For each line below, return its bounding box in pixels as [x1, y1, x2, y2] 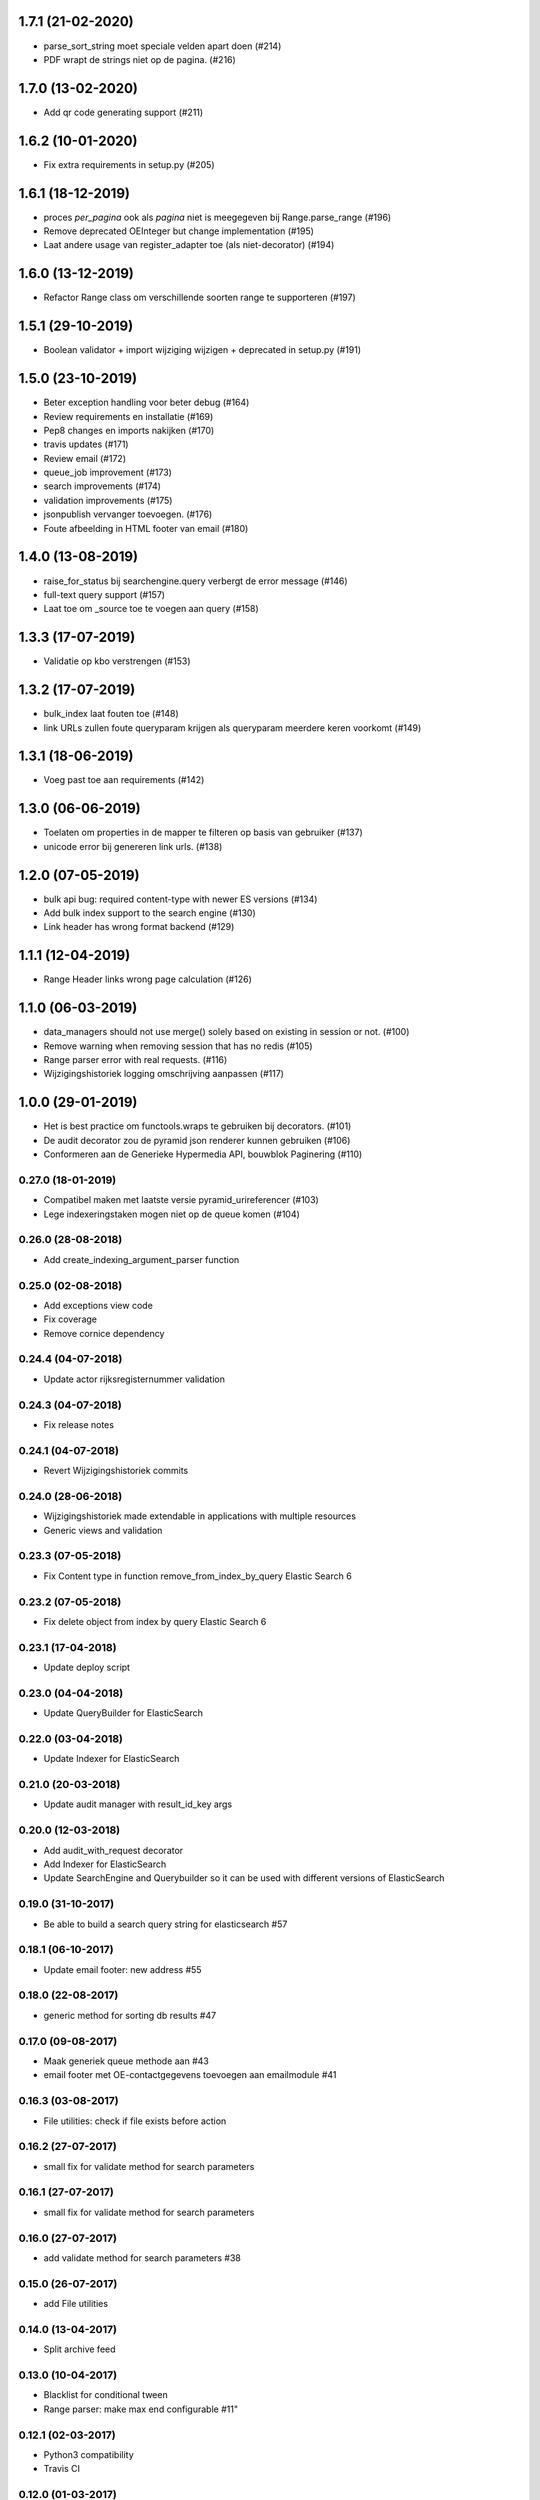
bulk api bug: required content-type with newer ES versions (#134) [43, 893, 318, 905]
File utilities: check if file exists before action [43, 2115, 227, 2127]
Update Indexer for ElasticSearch [43, 1753, 180, 1765]
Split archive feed [43, 2343, 116, 2355]
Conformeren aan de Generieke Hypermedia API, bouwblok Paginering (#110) [43, 1148, 363, 1160]
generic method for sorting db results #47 [43, 2009, 217, 2021]
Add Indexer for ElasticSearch [43, 1858, 167, 1870]
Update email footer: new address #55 [43, 1963, 202, 1975]
